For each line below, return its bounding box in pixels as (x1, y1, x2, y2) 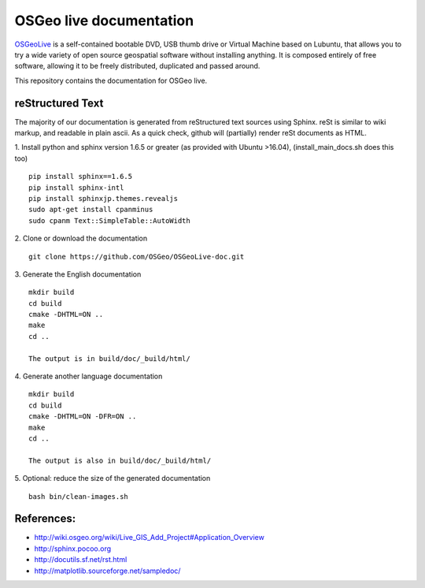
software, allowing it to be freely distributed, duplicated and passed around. (14, 61, 261, 71)
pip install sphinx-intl (28, 183, 124, 192)
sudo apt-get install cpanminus (28, 205, 153, 214)
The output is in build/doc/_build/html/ (28, 354, 190, 363)
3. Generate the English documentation (14, 269, 142, 279)
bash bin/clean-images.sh (28, 492, 129, 501)
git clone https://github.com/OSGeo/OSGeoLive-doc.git (28, 252, 245, 261)
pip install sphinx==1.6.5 (28, 172, 133, 181)
